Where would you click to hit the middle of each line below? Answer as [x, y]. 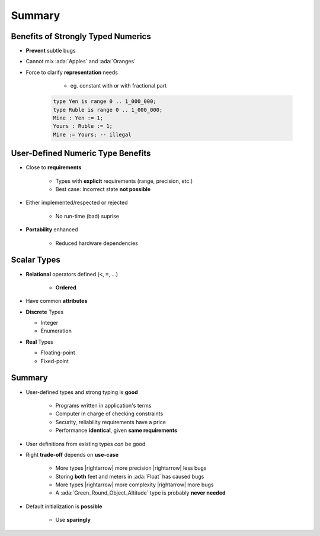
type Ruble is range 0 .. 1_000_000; [108, 110]
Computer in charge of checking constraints [109, 414]
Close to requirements [54, 167]
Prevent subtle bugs [51, 51]
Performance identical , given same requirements [116, 430]
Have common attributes [57, 301]
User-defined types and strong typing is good [82, 392]
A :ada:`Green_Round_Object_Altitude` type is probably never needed [140, 493]
